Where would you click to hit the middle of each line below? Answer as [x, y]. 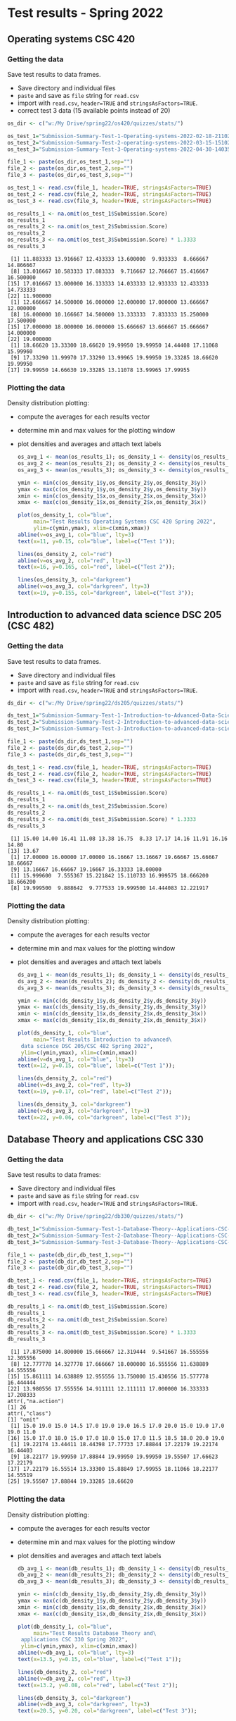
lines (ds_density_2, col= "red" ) [65, 1079]
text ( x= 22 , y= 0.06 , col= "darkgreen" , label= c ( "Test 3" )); [104, 1117]
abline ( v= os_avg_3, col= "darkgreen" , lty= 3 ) [84, 586]
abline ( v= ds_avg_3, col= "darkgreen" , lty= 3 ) [84, 1111]
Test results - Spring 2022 [85, 13]
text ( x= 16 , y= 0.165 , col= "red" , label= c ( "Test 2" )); [96, 567]
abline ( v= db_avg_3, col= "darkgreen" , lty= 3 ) [84, 1704]
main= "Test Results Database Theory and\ [95, 1633]
